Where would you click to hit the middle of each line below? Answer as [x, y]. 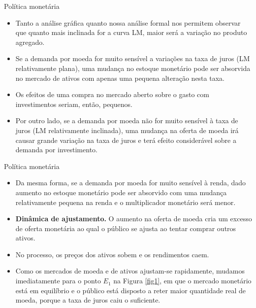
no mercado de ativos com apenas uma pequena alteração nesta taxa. [120, 78]
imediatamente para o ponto [58, 281]
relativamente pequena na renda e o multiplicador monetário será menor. [126, 202]
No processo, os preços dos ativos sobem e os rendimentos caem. [112, 254]
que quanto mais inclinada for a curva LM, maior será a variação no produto [131, 32]
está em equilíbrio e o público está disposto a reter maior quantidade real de [130, 290]
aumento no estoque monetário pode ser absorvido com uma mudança [121, 192]
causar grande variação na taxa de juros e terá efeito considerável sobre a [126, 140]
